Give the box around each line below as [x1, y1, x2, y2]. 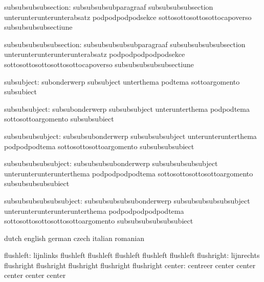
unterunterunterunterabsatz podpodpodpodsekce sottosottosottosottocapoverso [4, 11, 252, 22]
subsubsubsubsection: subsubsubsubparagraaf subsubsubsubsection [4, 2, 213, 12]
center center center [4, 270, 66, 280]
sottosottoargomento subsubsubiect [4, 113, 114, 124]
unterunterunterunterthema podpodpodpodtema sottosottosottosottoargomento [4, 168, 253, 178]
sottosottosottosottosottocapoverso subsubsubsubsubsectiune [4, 58, 194, 69]
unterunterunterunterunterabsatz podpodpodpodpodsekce [4, 49, 185, 59]
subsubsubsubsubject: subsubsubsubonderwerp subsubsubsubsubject [4, 158, 218, 169]
